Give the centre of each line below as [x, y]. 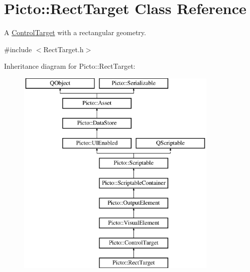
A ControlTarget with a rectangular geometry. [75, 32]
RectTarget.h [64, 49]
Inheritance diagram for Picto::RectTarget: [70, 66]
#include [18, 49]
